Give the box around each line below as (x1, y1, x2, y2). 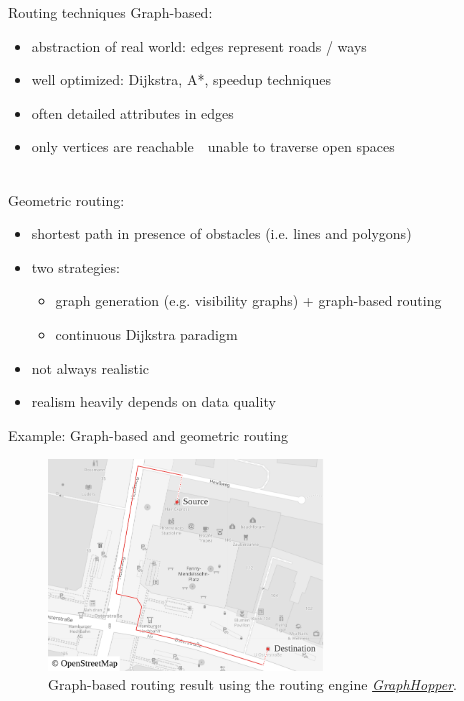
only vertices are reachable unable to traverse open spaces (31, 136, 395, 157)
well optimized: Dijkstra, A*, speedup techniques (31, 69, 331, 90)
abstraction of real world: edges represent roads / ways (31, 35, 367, 56)
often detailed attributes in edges (31, 102, 234, 123)
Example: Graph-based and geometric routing (8, 424, 289, 445)
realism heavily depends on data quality (31, 391, 276, 412)
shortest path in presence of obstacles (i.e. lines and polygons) (31, 223, 412, 244)
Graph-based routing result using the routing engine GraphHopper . (48, 674, 457, 695)
